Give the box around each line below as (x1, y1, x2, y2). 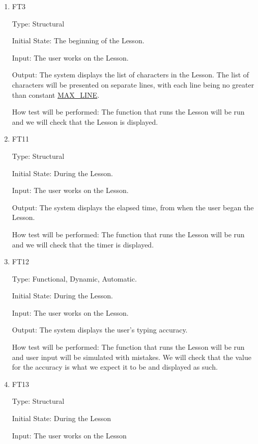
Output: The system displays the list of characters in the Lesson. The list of (12, 69, 249, 80)
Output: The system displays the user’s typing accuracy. (12, 324, 188, 335)
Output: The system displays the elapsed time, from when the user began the (12, 202, 254, 212)
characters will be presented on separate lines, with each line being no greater (12, 79, 254, 90)
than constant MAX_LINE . (12, 89, 100, 100)
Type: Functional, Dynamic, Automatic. (12, 273, 137, 284)
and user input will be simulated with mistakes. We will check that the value (12, 351, 251, 362)
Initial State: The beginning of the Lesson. (12, 35, 145, 46)
